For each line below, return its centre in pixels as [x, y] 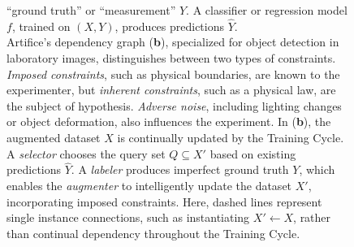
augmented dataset [54, 137]
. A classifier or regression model [267, 10]
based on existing [253, 153]
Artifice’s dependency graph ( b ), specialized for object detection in [173, 42]
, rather [312, 217]
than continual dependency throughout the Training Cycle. [153, 233]
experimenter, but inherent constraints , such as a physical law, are [171, 90]
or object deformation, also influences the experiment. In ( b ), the [169, 121]
